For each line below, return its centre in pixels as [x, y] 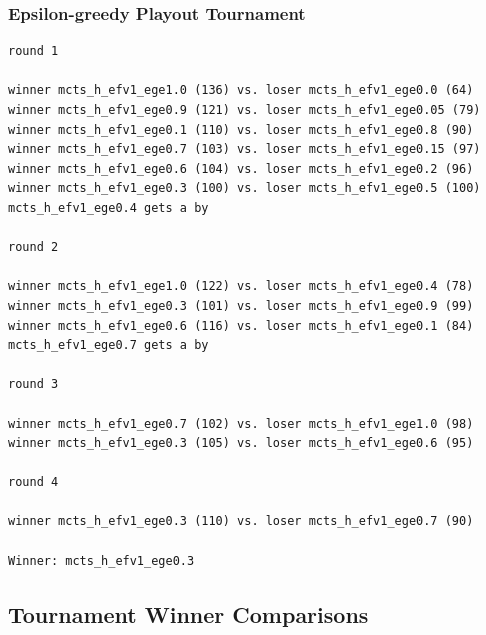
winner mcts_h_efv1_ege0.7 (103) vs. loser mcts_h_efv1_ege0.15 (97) [244, 149]
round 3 [33, 384]
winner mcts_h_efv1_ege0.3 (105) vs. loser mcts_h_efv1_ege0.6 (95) [241, 443]
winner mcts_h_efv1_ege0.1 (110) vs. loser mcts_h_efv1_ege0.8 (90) [241, 129]
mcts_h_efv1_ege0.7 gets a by [108, 345]
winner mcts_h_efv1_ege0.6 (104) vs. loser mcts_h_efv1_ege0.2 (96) [241, 168]
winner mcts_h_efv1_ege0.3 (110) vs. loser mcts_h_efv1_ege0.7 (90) [241, 521]
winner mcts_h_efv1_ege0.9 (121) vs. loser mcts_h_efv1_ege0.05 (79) [244, 110]
